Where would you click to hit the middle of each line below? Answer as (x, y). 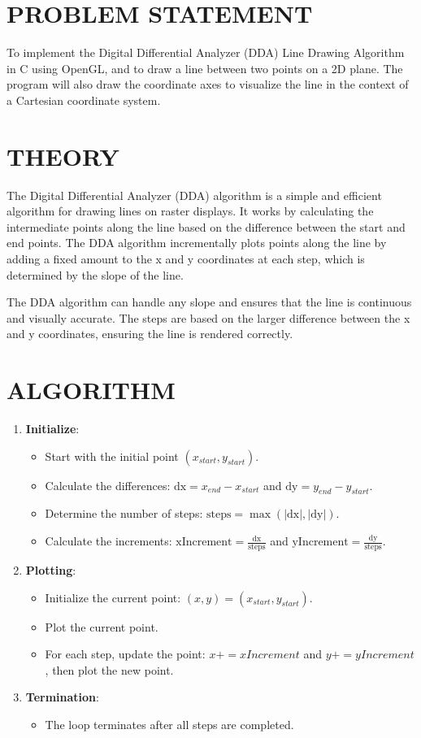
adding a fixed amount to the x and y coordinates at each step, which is (186, 258)
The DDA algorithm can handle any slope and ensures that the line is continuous (209, 302)
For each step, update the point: (125, 654)
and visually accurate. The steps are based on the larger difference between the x (208, 317)
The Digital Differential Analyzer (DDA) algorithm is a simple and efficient (194, 195)
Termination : (62, 697)
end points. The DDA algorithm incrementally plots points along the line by (197, 243)
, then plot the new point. (109, 669)
